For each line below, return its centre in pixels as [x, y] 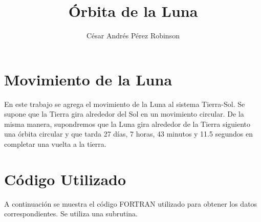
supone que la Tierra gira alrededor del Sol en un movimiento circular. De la [124, 114]
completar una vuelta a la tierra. [55, 144]
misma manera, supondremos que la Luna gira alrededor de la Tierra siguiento [127, 124]
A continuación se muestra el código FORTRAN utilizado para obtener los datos [131, 203]
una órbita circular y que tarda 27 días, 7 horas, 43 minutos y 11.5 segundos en [128, 134]
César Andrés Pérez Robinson [133, 36]
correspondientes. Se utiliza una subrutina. [71, 214]
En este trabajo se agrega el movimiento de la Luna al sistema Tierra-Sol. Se [125, 104]
